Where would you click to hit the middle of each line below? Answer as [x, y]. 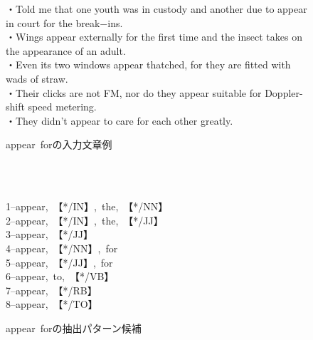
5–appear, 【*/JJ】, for [59, 262]
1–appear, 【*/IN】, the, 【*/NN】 [87, 206]
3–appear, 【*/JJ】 [49, 234]
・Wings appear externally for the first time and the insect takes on [154, 37]
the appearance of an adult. [66, 50]
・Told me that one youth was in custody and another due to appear [156, 9]
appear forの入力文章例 [59, 144]
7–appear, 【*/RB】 [52, 290]
